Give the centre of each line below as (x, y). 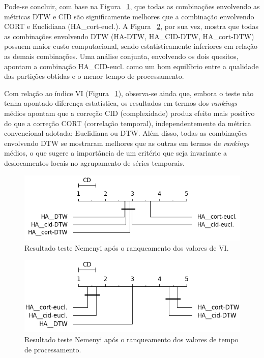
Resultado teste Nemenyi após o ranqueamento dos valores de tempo (131, 339)
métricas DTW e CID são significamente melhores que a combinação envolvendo (129, 16)
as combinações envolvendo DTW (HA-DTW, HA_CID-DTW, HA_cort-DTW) (129, 36)
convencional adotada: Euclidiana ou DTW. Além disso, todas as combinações (126, 133)
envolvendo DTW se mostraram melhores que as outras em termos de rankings (127, 143)
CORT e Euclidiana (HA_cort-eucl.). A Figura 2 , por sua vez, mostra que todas (131, 26)
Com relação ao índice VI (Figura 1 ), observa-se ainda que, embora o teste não (129, 93)
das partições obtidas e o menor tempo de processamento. (94, 76)
